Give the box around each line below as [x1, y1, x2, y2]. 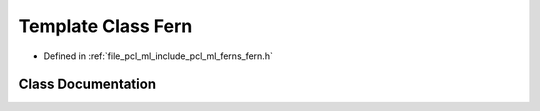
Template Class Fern [18, 15, 193, 37]
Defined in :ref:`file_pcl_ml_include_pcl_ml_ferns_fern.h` [43, 50, 274, 62]
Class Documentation [18, 76, 157, 93]
